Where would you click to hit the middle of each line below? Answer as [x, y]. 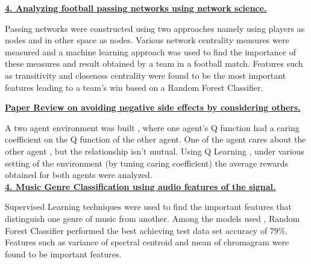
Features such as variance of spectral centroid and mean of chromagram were [147, 242]
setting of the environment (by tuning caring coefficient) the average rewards [147, 163]
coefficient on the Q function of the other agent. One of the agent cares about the [155, 139]
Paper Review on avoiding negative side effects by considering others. [153, 107]
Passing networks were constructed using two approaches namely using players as [155, 28]
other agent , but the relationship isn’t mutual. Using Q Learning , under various [155, 151]
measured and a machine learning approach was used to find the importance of [150, 51]
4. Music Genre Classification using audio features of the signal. [140, 186]
